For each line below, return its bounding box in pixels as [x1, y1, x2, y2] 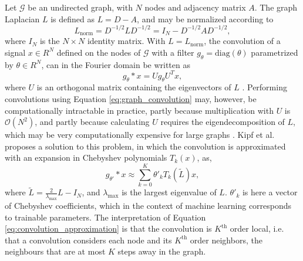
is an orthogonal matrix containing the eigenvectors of [36, 81, 231, 93]
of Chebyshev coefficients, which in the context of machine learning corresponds [5, 199, 292, 212]
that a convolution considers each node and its [5, 233, 172, 246]
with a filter [151, 46, 194, 58]
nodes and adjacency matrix [144, 1, 246, 13]
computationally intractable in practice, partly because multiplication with [5, 104, 274, 116]
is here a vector [242, 186, 298, 198]
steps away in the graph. [117, 245, 206, 257]
